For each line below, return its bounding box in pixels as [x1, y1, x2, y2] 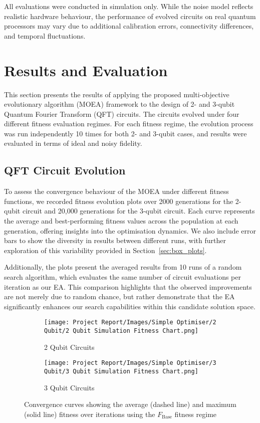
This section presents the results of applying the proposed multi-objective [4, 89, 229, 99]
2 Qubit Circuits [44, 341, 95, 352]
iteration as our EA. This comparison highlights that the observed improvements [4, 281, 252, 292]
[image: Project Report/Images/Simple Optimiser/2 [44, 319, 216, 326]
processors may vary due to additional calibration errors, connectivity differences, [4, 21, 254, 31]
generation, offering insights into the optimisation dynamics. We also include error [4, 225, 256, 236]
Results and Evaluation [4, 60, 168, 80]
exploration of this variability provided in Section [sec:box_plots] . [4, 245, 207, 255]
